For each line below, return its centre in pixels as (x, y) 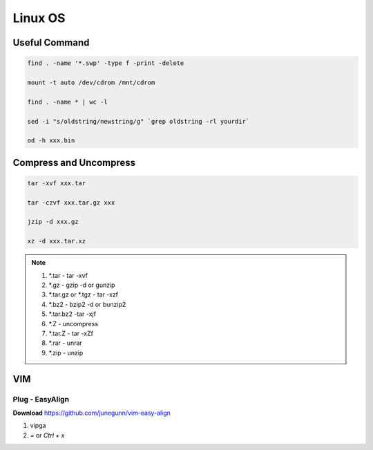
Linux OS (39, 18)
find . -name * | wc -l (68, 102)
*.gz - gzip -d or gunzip (82, 285)
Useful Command (51, 43)
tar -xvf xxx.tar (57, 183)
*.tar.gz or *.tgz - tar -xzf (84, 294)
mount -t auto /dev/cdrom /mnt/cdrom (91, 82)
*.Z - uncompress (74, 324)
